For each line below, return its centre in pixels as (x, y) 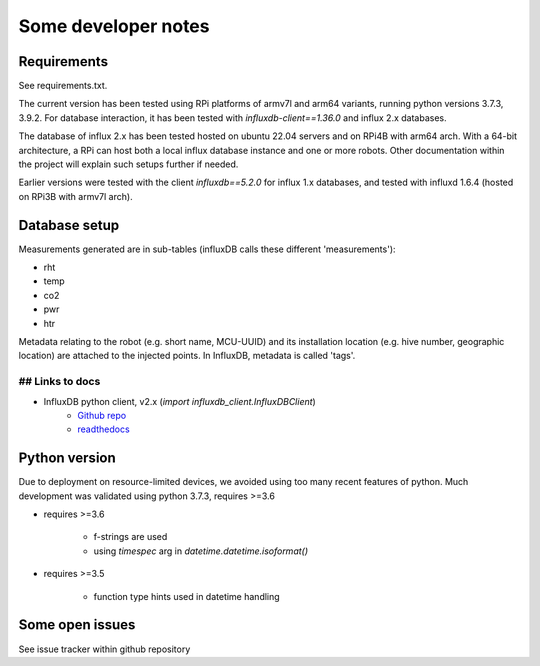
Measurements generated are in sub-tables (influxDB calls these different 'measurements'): (207, 249)
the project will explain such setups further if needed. (128, 164)
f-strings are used (130, 537)
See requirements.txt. (63, 86)
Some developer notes (114, 26)
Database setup (69, 225)
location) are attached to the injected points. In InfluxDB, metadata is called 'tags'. (187, 356)
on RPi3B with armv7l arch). (76, 196)
